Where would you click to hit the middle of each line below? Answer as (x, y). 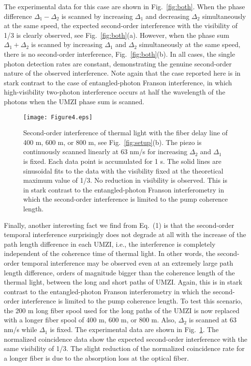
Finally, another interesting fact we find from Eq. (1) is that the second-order (119, 225)
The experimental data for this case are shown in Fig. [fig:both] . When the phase (125, 6)
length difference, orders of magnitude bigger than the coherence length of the (119, 272)
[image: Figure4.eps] (58, 117)
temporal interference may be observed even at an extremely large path (127, 263)
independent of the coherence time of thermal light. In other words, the (110, 253)
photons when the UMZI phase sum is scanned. (74, 101)
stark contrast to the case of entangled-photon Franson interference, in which (118, 82)
